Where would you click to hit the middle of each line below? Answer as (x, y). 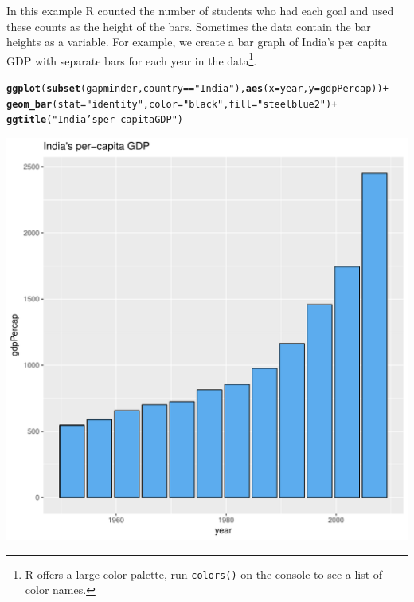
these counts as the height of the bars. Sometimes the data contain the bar (189, 26)
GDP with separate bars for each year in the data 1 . (132, 59)
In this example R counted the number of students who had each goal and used (200, 10)
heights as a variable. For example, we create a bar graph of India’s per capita (197, 42)
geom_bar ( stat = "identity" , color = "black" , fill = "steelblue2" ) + (172, 104)
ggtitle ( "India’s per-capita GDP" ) (95, 120)
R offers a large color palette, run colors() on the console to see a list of (204, 574)
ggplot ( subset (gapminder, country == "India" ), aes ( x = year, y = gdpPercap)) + (197, 89)
